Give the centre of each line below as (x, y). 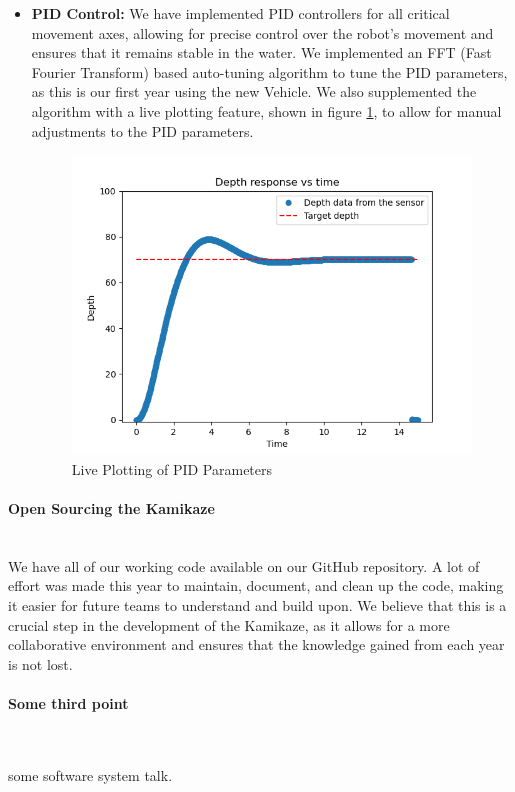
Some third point (68, 703)
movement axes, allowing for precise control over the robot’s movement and (262, 32)
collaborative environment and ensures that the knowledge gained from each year (256, 644)
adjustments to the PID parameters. (142, 130)
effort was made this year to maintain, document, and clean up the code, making (256, 585)
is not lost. (40, 663)
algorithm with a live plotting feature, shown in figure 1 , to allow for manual (266, 110)
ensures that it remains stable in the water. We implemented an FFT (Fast (261, 52)
